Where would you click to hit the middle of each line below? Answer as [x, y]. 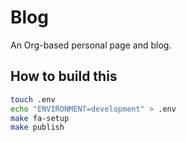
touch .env [33, 99]
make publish [37, 127]
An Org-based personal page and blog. [91, 45]
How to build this [64, 76]
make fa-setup [40, 118]
